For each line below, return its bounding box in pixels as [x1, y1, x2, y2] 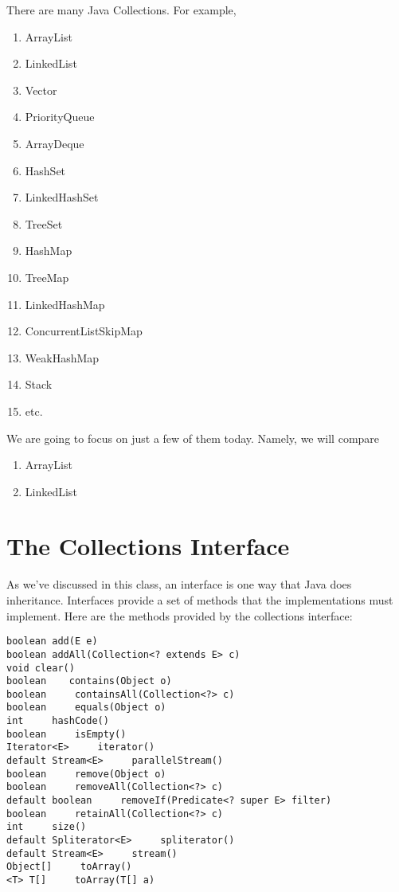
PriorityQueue [25, 108, 95, 125]
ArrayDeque [25, 135, 84, 151]
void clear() [6, 662, 75, 674]
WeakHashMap [25, 349, 100, 366]
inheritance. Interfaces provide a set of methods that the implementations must [6, 592, 393, 608]
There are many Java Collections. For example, [6, 2, 237, 18]
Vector [25, 81, 57, 98]
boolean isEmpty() [6, 728, 127, 740]
